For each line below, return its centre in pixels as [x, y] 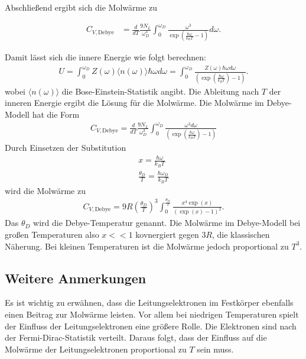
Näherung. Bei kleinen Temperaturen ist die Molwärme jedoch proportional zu [147, 246]
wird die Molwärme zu [45, 190]
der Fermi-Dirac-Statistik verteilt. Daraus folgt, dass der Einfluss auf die [136, 337]
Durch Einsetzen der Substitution [66, 148]
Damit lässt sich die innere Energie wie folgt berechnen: [105, 57]
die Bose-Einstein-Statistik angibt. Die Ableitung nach [160, 91]
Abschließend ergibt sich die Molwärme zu [81, 7]
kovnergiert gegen [167, 234]
